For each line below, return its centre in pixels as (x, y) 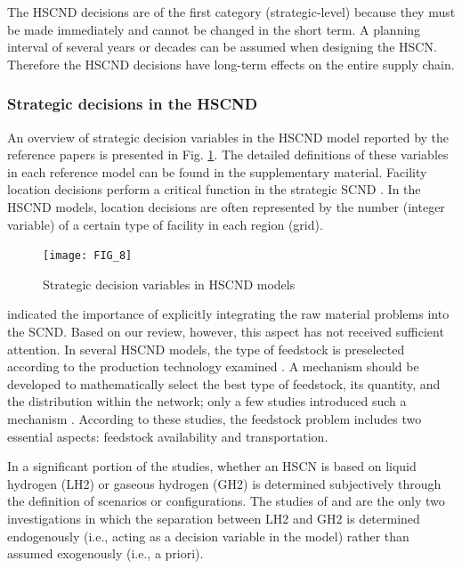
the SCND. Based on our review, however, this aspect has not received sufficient (226, 331)
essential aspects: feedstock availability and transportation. (168, 436)
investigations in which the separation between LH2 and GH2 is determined (214, 518)
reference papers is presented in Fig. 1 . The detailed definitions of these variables (228, 154)
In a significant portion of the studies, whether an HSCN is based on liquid (212, 466)
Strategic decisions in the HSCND (133, 104)
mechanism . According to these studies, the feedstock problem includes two (215, 418)
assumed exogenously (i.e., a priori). (105, 553)
